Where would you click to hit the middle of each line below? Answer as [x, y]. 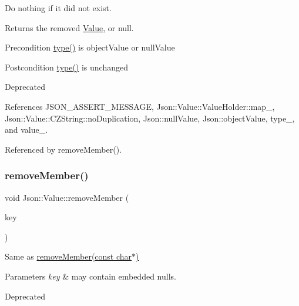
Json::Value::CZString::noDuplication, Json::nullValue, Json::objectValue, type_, [150, 118]
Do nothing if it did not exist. [58, 8]
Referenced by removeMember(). [63, 149]
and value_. [26, 130]
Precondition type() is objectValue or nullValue [90, 47]
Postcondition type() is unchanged [67, 67]
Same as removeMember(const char [68, 256]
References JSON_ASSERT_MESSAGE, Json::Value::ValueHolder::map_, [140, 106]
